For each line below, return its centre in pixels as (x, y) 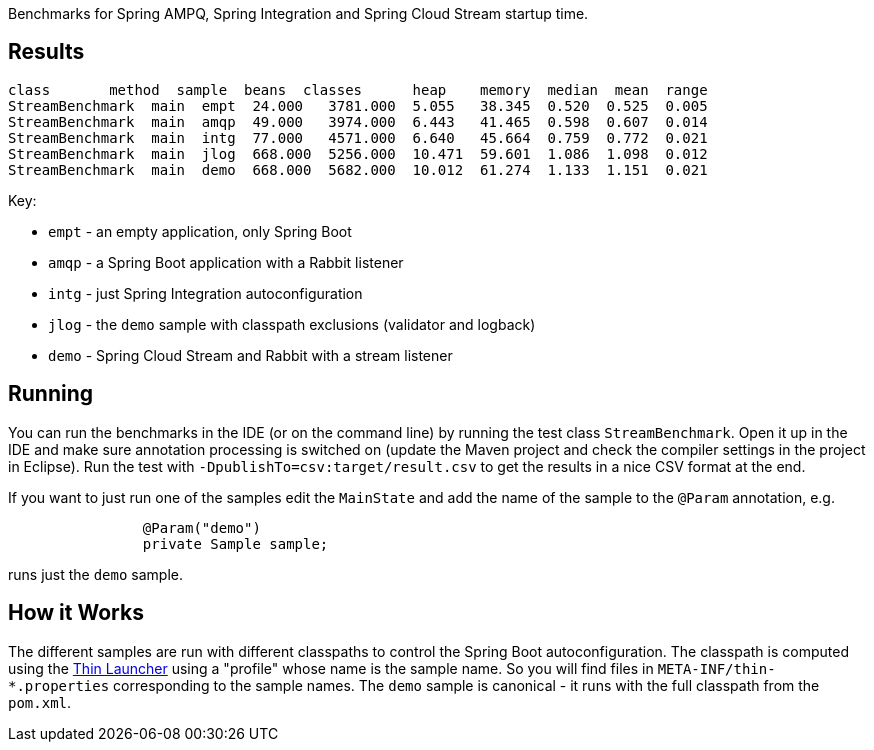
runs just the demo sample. (96, 574)
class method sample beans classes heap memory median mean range (358, 89)
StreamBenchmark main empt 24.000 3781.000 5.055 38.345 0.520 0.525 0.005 (358, 105)
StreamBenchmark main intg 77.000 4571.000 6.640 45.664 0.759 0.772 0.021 (358, 137)
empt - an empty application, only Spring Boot (200, 231)
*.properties (59, 685)
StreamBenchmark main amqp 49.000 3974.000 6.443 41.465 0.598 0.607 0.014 (358, 121)
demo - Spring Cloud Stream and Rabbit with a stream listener (250, 355)
